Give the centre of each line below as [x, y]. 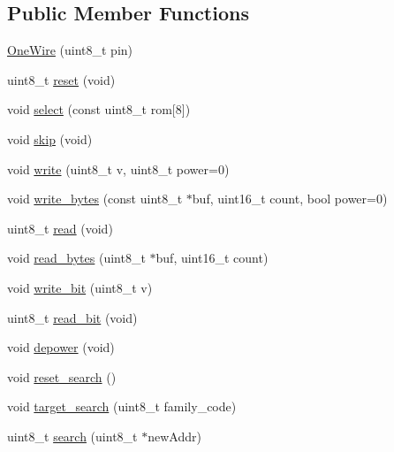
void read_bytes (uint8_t [76, 258]
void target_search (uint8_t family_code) [122, 406]
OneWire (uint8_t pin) [70, 50]
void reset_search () [62, 376]
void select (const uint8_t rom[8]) [99, 109]
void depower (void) [61, 347]
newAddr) [174, 436]
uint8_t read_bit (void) [72, 317]
